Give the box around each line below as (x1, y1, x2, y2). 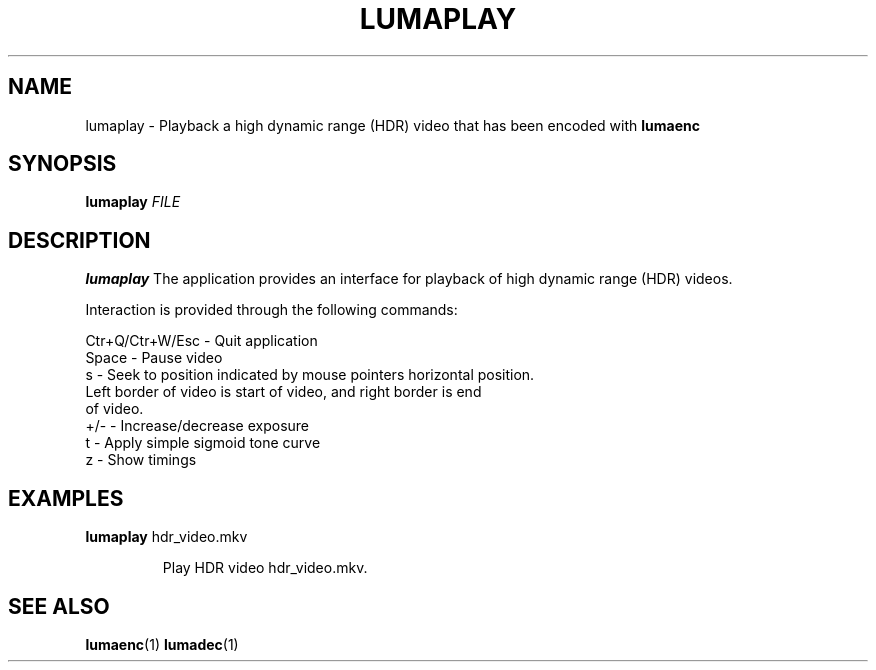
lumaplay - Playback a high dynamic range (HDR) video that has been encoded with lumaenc (85, 116, 700, 134)
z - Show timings (85, 451, 197, 469)
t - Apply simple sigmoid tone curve (85, 434, 321, 452)
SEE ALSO (8, 593, 110, 619)
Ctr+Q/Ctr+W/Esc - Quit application (85, 332, 318, 350)
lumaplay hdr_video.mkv (85, 528, 248, 546)
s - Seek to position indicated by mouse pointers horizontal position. (85, 366, 535, 384)
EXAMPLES (8, 485, 124, 511)
